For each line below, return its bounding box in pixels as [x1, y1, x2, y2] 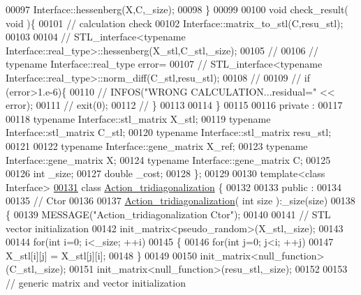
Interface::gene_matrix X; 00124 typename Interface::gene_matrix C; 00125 [6, 152, 331, 167]
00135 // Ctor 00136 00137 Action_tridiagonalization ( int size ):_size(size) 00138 [6, 193, 355, 208]
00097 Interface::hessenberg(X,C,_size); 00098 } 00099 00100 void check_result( [6, 2, 348, 16]
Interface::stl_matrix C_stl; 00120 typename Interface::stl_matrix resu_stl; [6, 125, 332, 139]
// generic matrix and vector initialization [6, 275, 186, 289]
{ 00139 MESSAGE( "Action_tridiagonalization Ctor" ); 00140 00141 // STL [6, 206, 331, 221]
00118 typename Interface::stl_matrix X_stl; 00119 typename [6, 111, 271, 126]
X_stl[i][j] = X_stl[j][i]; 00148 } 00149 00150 [6, 248, 197, 262]
